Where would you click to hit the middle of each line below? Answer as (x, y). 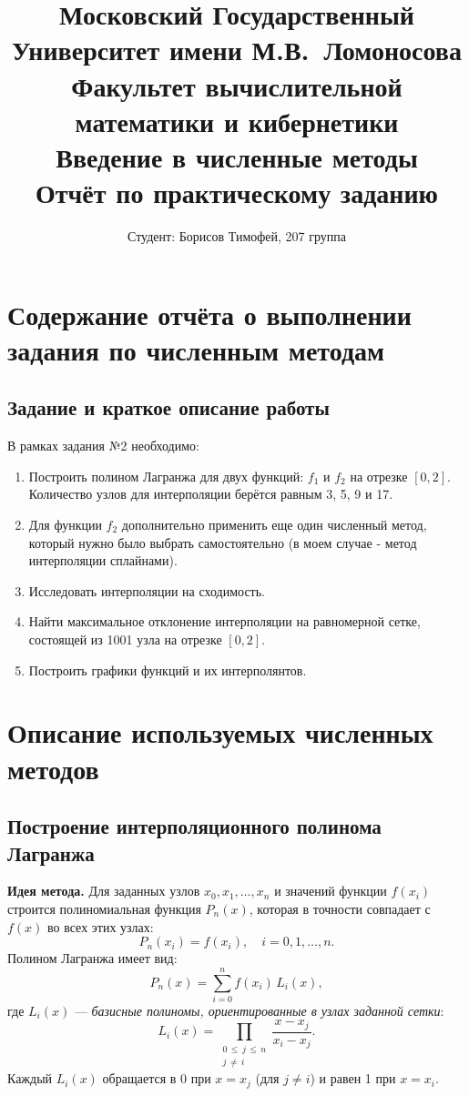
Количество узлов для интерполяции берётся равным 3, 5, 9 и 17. (211, 494)
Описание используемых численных (220, 732)
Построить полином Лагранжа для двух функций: (166, 476)
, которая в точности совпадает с (340, 908)
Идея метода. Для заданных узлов (104, 891)
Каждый (30, 1078)
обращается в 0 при (157, 1078)
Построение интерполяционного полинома (194, 826)
